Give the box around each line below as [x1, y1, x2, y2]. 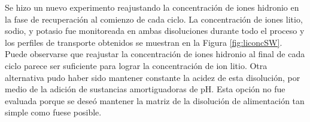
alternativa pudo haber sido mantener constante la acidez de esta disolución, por [5, 71, 300, 83]
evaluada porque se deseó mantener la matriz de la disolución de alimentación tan [5, 94, 305, 107]
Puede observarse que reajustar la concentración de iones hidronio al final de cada [5, 48, 305, 60]
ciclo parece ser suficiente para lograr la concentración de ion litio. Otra [5, 59, 268, 71]
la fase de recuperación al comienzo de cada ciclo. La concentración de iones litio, [5, 12, 303, 25]
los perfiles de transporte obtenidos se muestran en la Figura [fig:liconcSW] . [5, 36, 282, 48]
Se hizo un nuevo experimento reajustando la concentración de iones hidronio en [5, 1, 299, 13]
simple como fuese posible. [5, 106, 102, 118]
